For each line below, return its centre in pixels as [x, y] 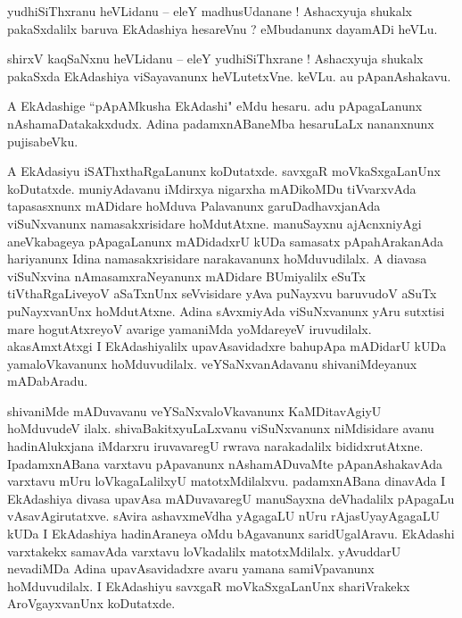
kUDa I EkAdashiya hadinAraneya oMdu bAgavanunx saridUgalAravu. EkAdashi [231, 534]
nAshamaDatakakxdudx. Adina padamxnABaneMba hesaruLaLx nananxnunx [221, 123]
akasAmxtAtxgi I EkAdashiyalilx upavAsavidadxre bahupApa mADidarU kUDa [227, 346]
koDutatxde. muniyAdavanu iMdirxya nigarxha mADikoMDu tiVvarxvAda [212, 188]
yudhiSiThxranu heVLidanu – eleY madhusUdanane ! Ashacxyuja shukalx [210, 11]
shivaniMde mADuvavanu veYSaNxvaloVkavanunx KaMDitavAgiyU [194, 410]
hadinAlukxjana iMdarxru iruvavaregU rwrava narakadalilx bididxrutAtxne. [215, 446]
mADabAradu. [48, 381]
